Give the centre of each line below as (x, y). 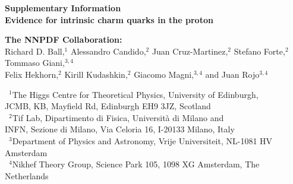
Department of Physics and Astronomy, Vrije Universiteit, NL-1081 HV (142, 140)
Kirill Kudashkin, (96, 74)
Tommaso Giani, (35, 63)
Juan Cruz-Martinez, (190, 51)
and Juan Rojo (232, 74)
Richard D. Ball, (35, 51)
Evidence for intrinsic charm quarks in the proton (109, 19)
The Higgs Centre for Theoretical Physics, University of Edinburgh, (135, 94)
